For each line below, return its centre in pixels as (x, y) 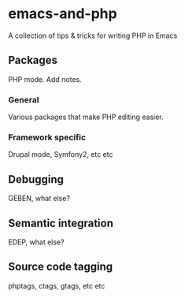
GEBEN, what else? (39, 199)
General (24, 99)
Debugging (36, 179)
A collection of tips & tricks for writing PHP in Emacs (93, 35)
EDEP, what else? (36, 242)
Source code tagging (61, 267)
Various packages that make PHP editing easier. (86, 117)
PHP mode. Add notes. (45, 79)
